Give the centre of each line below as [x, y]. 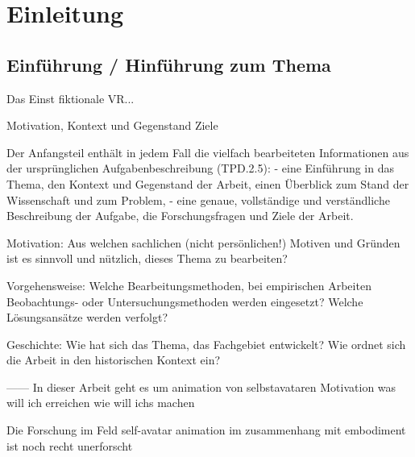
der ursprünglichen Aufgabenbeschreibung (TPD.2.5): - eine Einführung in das [200, 168]
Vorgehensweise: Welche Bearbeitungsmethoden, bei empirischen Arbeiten [189, 285]
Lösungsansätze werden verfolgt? [87, 317]
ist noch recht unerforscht [70, 445]
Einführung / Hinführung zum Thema [169, 64]
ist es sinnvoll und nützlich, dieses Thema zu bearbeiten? [147, 258]
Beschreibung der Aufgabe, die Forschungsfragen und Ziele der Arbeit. [180, 216]
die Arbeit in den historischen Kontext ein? [114, 360]
